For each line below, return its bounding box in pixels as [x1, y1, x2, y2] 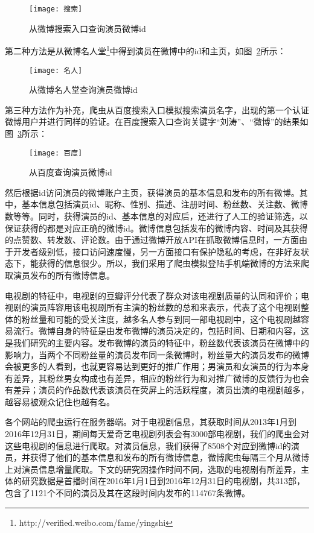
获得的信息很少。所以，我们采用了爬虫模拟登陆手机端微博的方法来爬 [38, 257, 309, 270]
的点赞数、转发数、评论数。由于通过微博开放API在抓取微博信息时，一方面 [5, 233, 300, 246]
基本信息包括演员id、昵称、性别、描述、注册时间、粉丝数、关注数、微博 [21, 198, 308, 210]
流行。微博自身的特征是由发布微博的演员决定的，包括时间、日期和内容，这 [13, 324, 309, 337]
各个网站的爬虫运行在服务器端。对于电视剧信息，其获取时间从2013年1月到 [5, 415, 296, 428]
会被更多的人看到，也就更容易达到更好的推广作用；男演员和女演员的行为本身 [5, 360, 309, 373]
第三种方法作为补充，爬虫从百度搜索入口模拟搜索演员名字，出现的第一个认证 [5, 103, 309, 116]
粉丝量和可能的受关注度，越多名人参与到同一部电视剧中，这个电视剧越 [21, 312, 301, 325]
